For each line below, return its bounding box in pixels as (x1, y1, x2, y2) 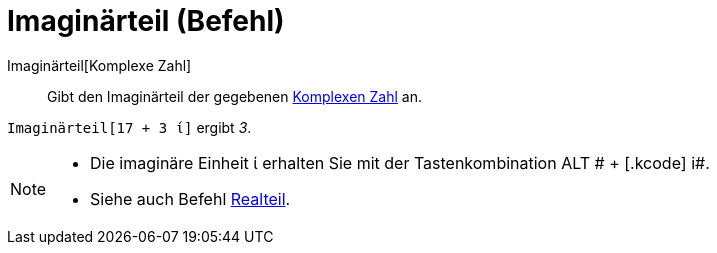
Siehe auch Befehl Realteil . (90, 188, 291, 209)
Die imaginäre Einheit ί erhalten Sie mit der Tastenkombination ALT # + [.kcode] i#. (90, 152, 710, 173)
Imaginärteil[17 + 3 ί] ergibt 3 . (7, 118, 252, 136)
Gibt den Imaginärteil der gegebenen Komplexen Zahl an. (47, 87, 422, 105)
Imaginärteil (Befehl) (7, 4, 285, 38)
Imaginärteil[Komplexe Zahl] (7, 56, 192, 74)
